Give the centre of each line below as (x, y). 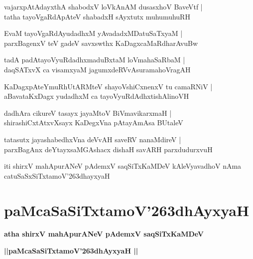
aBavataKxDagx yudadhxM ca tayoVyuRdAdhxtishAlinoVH (97, 96)
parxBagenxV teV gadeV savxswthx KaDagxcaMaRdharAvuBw (101, 43)
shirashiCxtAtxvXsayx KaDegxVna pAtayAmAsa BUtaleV (94, 123)
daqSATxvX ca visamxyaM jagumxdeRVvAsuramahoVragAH (97, 69)
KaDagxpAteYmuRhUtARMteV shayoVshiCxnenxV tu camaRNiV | (108, 86)
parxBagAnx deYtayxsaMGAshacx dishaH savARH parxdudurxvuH (108, 149)
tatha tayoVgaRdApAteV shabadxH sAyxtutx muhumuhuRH (97, 16)
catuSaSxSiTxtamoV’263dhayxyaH (57, 175)
